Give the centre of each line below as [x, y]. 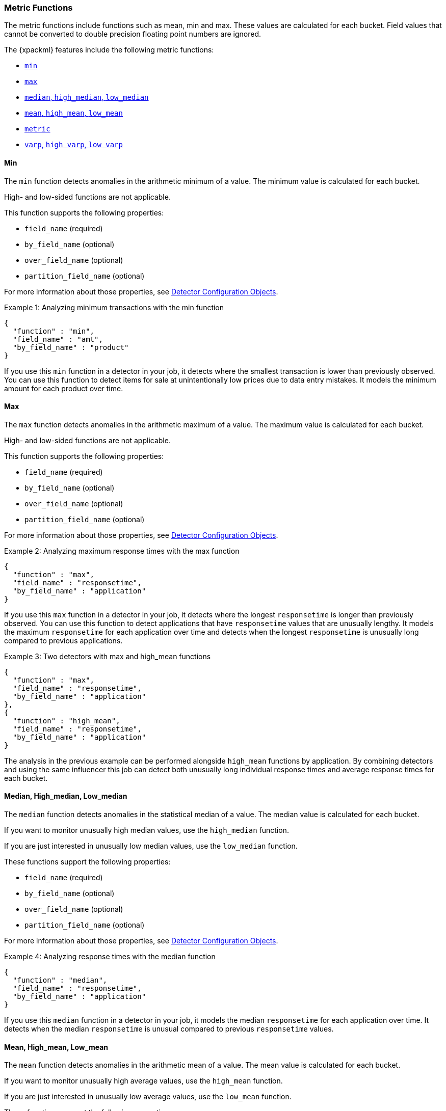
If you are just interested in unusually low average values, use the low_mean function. [148, 1097]
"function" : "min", [54, 331]
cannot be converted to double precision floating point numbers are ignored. [133, 34]
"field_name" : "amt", [58, 339]
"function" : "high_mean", [66, 721]
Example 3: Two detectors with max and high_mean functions [108, 656]
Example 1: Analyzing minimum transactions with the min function [114, 307]
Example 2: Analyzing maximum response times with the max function [122, 551]
